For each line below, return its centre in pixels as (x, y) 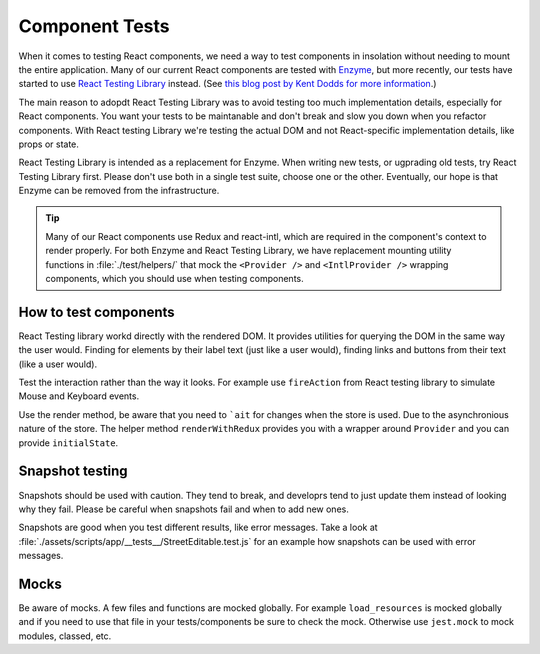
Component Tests (94, 26)
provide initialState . (68, 442)
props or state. (49, 144)
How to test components (96, 311)
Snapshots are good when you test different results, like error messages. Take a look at (198, 527)
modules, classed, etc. (65, 636)
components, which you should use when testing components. (174, 279)
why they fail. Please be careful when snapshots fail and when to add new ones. (183, 509)
